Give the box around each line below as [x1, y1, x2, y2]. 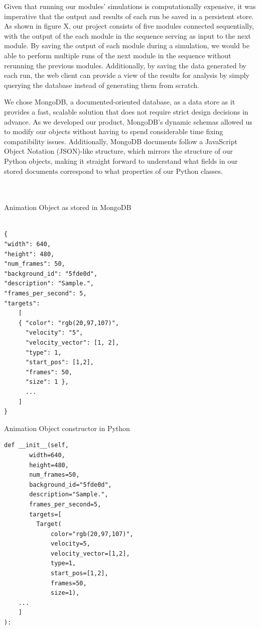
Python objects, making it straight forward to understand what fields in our [4, 155, 238, 166]
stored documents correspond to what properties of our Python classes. [4, 165, 223, 176]
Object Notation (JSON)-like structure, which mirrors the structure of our [4, 146, 233, 156]
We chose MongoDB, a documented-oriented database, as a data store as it [4, 96, 235, 107]
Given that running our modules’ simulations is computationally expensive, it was [4, 1, 256, 11]
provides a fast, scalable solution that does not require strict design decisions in [4, 106, 248, 117]
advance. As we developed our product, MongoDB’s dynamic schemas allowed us [4, 116, 252, 127]
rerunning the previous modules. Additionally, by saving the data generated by [4, 60, 246, 70]
